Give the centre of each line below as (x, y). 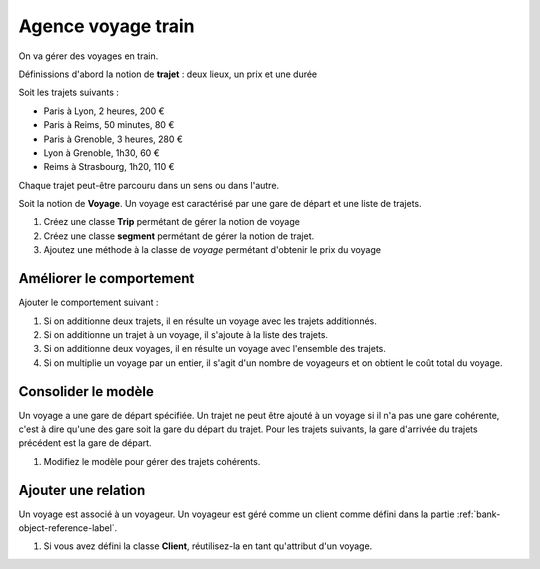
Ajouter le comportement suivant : (88, 302)
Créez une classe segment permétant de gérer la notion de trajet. (179, 236)
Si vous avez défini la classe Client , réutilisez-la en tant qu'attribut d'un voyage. (208, 546)
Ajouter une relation (82, 490)
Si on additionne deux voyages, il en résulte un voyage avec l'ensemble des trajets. (215, 349)
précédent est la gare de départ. (85, 443)
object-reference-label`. (68, 528)
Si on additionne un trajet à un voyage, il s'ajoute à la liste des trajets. (186, 334)
